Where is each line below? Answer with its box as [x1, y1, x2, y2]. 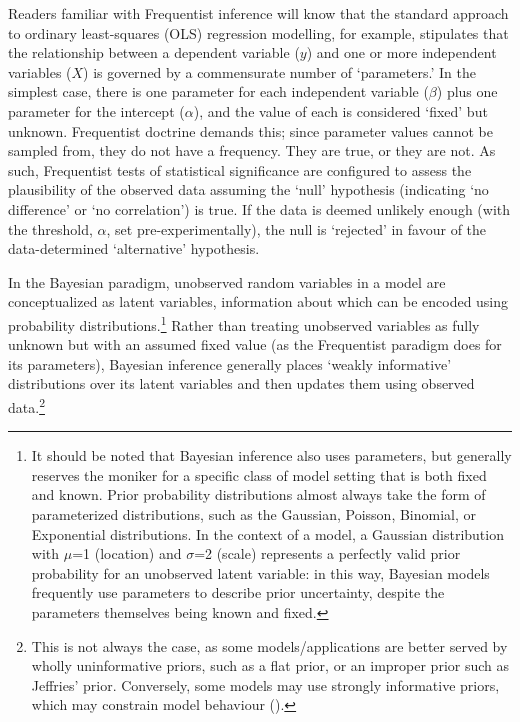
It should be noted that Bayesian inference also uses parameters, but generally [31, 445, 512, 466]
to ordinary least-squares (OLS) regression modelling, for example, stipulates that [8, 22, 509, 43]
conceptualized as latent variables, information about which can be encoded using [8, 291, 509, 312]
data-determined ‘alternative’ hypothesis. [8, 238, 260, 259]
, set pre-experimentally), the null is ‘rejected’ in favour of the [106, 218, 487, 239]
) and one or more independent [306, 42, 497, 63]
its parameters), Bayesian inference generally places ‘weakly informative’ [8, 353, 452, 374]
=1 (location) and [72, 543, 182, 564]
